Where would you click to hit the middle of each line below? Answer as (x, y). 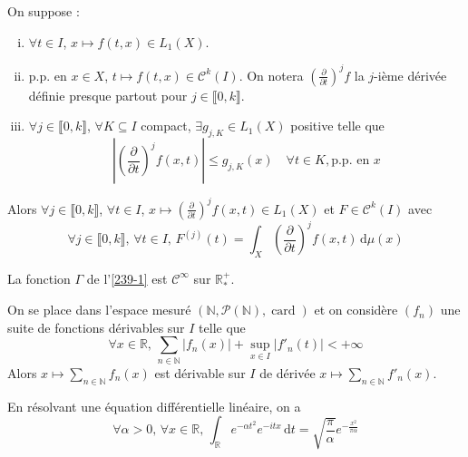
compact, (166, 126)
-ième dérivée (410, 75)
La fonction (39, 278)
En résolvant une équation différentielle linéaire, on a (154, 406)
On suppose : (44, 11)
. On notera (271, 75)
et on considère (356, 310)
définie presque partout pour (108, 95)
